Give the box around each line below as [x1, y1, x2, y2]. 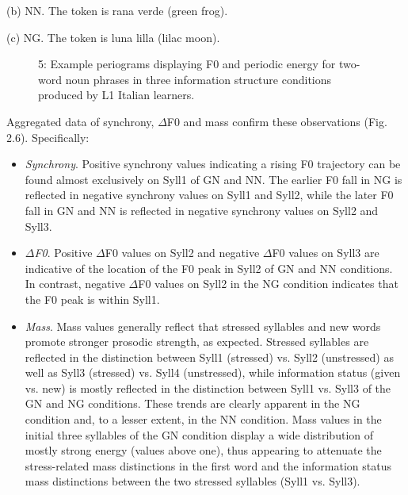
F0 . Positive [34, 244, 93, 261]
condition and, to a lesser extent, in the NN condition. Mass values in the [25, 411, 382, 428]
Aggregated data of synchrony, [6, 113, 154, 129]
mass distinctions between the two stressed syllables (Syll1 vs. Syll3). [25, 473, 360, 489]
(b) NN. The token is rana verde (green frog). [6, 2, 228, 18]
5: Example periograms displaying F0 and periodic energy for [38, 56, 336, 72]
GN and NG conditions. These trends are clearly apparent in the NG [25, 395, 360, 412]
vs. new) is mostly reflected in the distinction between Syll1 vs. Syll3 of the [25, 379, 391, 396]
